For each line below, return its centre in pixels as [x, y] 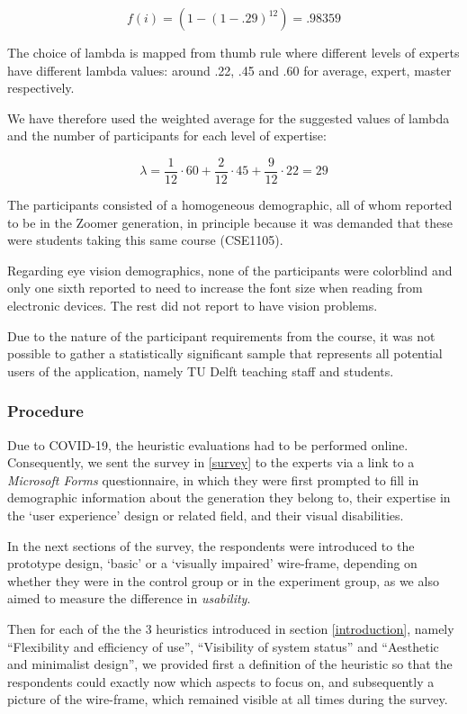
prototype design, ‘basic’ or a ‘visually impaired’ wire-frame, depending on [212, 563]
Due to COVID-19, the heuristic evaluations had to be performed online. [208, 444]
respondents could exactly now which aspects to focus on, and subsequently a [221, 681]
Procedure [45, 411]
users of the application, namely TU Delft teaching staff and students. [201, 371]
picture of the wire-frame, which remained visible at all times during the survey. [228, 699]
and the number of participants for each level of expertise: [167, 136]
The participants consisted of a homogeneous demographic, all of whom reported [230, 205]
